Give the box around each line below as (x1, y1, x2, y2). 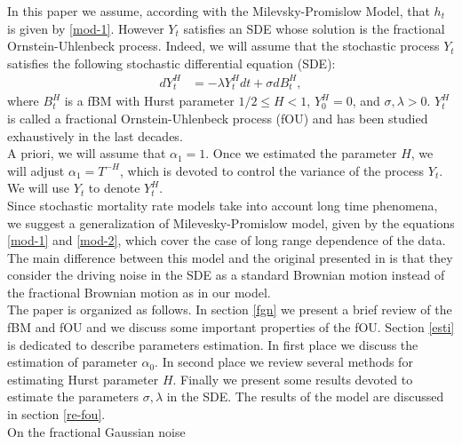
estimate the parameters (7, 387, 139, 406)
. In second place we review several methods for (155, 353, 413, 371)
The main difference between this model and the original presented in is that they (7, 248, 453, 266)
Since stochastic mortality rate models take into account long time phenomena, (7, 195, 438, 214)
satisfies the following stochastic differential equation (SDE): (7, 53, 336, 72)
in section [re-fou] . (7, 405, 106, 424)
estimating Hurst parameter (7, 369, 159, 388)
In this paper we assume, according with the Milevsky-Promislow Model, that (7, 2, 430, 20)
